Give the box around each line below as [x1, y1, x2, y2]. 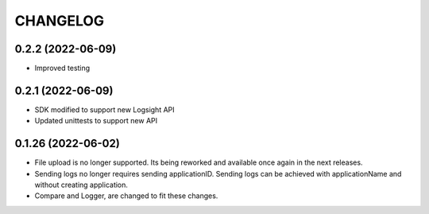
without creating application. [34, 180, 129, 190]
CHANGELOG [14, 12, 105, 29]
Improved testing [34, 64, 91, 73]
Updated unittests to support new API [34, 116, 158, 126]
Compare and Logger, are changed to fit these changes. [34, 191, 218, 200]
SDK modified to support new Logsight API [34, 104, 175, 115]
